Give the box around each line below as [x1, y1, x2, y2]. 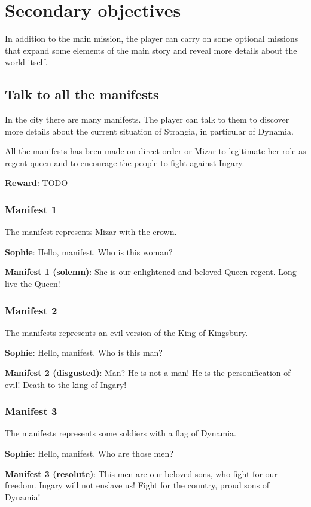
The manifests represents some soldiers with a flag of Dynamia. [5, 427, 236, 439]
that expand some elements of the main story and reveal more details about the [5, 44, 297, 56]
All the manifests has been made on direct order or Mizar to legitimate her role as [5, 145, 306, 157]
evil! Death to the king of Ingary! [5, 378, 127, 390]
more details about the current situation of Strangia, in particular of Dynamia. [5, 124, 294, 137]
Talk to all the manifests [5, 85, 159, 103]
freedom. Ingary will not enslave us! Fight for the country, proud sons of [5, 479, 270, 491]
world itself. [5, 56, 48, 68]
